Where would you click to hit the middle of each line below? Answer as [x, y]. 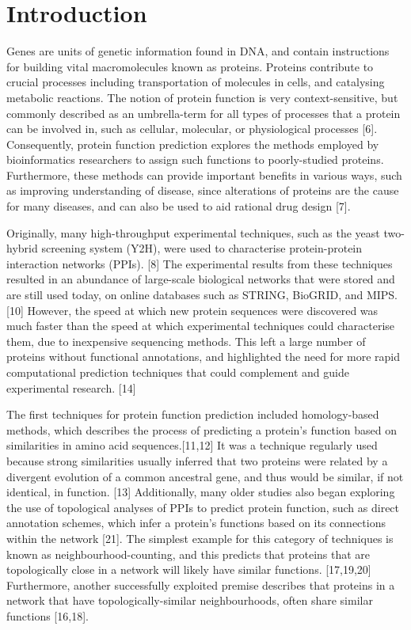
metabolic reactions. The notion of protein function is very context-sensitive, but [202, 97]
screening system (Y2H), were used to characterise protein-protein [202, 248]
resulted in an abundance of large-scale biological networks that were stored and [201, 279]
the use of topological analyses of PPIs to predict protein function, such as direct [203, 507]
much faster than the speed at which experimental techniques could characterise [201, 326]
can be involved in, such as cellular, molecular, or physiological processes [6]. [192, 129]
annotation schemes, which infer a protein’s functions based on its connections [196, 523]
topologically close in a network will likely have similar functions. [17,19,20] [189, 569]
